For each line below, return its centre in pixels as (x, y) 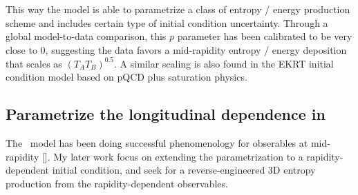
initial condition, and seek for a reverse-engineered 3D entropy (184, 170)
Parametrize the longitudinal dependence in (166, 114)
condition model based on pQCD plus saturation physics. (126, 77)
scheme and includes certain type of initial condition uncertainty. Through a (167, 22)
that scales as (34, 63)
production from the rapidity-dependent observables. (117, 184)
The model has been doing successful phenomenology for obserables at (157, 143)
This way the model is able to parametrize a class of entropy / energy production (178, 9)
